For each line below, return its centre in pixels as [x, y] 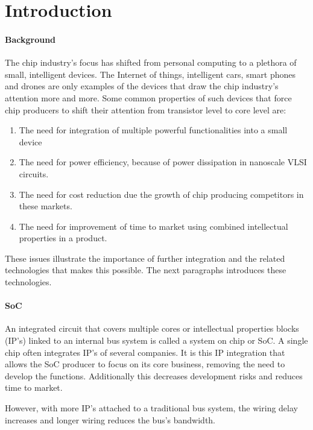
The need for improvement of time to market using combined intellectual [153, 226]
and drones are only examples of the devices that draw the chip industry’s [142, 86]
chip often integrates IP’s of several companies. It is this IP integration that [145, 352]
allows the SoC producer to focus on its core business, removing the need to [145, 364]
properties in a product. [63, 238]
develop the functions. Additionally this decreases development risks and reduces [154, 375]
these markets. [46, 206]
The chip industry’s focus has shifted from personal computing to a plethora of [151, 62]
